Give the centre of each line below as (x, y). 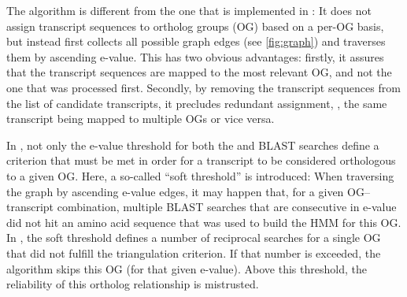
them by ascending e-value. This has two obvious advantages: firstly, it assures (195, 56)
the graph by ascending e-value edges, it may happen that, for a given (175, 191)
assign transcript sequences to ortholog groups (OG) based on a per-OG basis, (195, 26)
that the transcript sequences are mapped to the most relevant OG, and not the (199, 72)
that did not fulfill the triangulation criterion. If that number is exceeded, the (194, 252)
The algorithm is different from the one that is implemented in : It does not (189, 10)
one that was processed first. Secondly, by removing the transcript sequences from (203, 87)
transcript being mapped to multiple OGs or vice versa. (141, 119)
